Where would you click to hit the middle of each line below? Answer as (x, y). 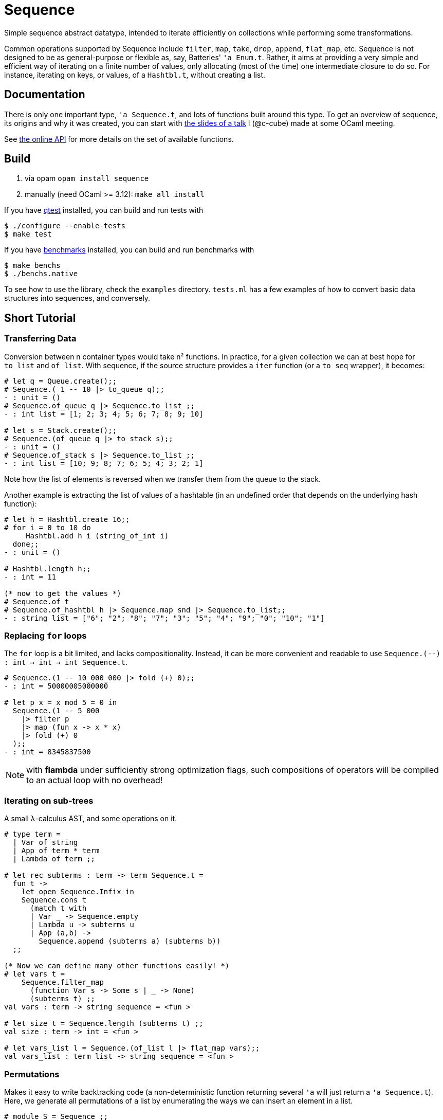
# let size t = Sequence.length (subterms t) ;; (104, 1024)
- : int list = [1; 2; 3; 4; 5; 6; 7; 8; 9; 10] (104, 414)
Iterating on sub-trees (49, 800)
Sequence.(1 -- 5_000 (56, 711)
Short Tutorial (40, 318)
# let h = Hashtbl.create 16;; (67, 519)
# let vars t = (35, 974)
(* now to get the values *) (63, 593)
